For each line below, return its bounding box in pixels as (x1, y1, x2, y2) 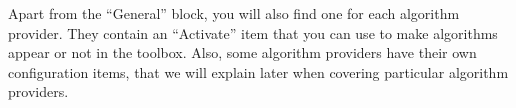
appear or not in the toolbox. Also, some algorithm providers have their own (8, 42, 477, 63)
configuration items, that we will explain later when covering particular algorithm (8, 61, 509, 82)
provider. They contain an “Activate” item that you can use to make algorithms (8, 22, 498, 43)
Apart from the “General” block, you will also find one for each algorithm (8, 3, 460, 23)
